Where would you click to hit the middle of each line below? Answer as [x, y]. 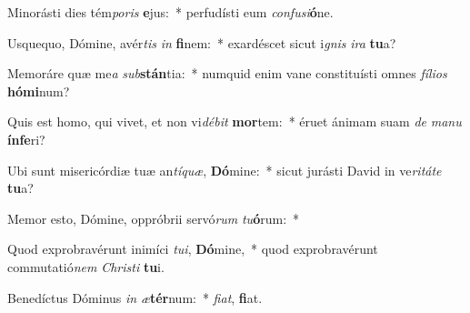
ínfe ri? [26, 139]
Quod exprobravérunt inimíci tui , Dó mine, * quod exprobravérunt [193, 249]
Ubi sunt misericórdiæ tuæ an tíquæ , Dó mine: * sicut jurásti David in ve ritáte [225, 170]
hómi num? [39, 91]
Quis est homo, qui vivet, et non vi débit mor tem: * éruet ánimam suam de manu [235, 121]
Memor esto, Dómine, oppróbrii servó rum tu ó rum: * [154, 218]
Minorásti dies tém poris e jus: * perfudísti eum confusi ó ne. [170, 12]
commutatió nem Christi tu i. [86, 266]
